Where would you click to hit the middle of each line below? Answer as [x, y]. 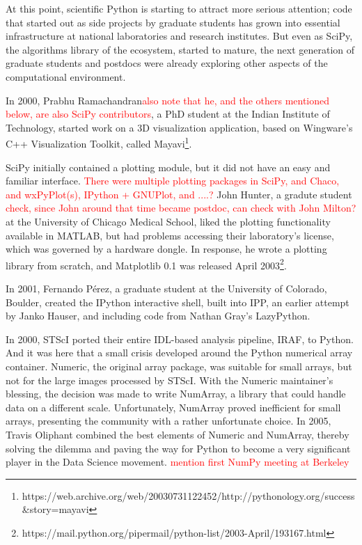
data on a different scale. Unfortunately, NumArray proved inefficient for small [173, 407]
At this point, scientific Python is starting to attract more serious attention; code [179, 8]
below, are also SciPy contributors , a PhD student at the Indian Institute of [168, 114]
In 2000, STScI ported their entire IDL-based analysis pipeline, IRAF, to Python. [180, 339]
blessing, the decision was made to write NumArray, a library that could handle [176, 394]
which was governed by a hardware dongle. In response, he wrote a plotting [166, 249]
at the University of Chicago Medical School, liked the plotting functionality [168, 221]
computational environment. [66, 76]
